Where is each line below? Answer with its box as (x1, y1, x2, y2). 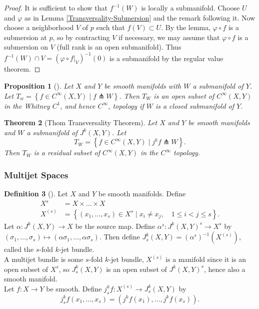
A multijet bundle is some (4, 254, 83, 264)
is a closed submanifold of (155, 100, 234, 111)
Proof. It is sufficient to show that (4, 3, 108, 13)
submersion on (4, 42, 48, 52)
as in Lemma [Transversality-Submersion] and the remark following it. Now (24, 12, 255, 23)
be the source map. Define (75, 220, 155, 231)
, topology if (108, 100, 144, 111)
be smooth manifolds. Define (98, 188, 186, 199)
